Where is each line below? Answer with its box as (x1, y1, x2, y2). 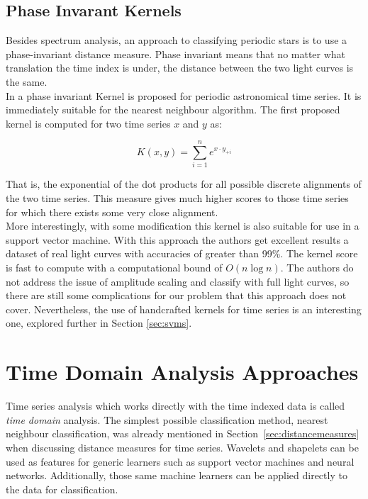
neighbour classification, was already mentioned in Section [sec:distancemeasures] (6, 426, 359, 441)
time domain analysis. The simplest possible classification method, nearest (6, 412, 328, 427)
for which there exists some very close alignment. (6, 204, 218, 219)
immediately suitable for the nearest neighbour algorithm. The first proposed (6, 102, 340, 117)
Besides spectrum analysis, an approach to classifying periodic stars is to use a (6, 33, 347, 47)
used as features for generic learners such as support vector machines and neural (6, 454, 355, 469)
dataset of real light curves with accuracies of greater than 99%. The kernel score (6, 246, 358, 261)
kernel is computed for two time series (6, 116, 171, 130)
